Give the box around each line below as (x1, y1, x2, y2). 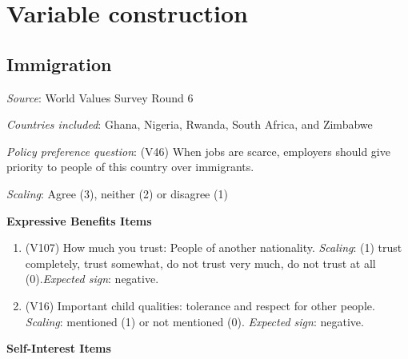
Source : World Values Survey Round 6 (6, 89, 194, 106)
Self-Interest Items (6, 340, 111, 357)
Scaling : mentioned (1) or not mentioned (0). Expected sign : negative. (25, 313, 364, 329)
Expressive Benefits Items (6, 212, 152, 229)
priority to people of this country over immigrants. (6, 158, 254, 175)
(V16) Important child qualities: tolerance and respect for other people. (25, 297, 375, 313)
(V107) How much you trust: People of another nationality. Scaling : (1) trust (25, 239, 402, 256)
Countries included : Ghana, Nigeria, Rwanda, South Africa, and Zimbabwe (6, 116, 373, 133)
